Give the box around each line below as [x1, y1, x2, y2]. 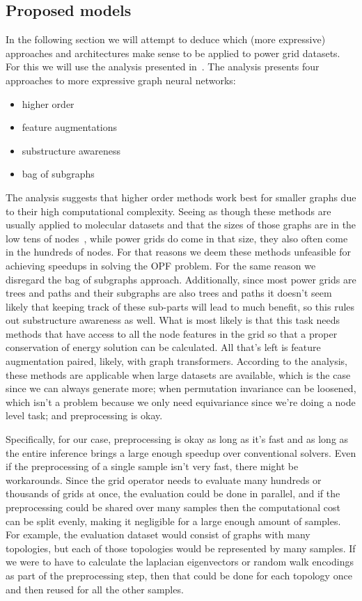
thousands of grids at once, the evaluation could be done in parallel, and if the [6, 486, 340, 501]
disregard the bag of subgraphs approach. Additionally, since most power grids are [6, 272, 356, 286]
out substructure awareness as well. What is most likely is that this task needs [6, 313, 340, 327]
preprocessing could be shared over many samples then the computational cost [6, 500, 340, 515]
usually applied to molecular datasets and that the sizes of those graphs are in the [6, 217, 356, 232]
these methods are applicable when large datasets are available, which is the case [6, 367, 351, 382]
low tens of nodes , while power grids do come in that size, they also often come [6, 231, 348, 245]
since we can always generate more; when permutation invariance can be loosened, [6, 381, 356, 396]
